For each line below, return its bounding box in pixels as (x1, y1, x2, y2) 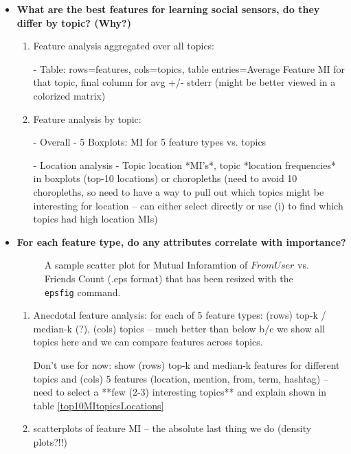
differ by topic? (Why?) (16, 15, 131, 30)
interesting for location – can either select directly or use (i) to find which (33, 198, 343, 212)
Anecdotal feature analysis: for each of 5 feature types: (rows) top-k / (33, 308, 326, 322)
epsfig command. (44, 284, 121, 299)
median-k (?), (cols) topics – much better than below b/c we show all (33, 321, 326, 335)
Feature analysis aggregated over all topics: (33, 38, 215, 53)
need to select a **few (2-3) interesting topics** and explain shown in (33, 385, 327, 399)
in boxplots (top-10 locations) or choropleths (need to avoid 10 (33, 171, 297, 185)
